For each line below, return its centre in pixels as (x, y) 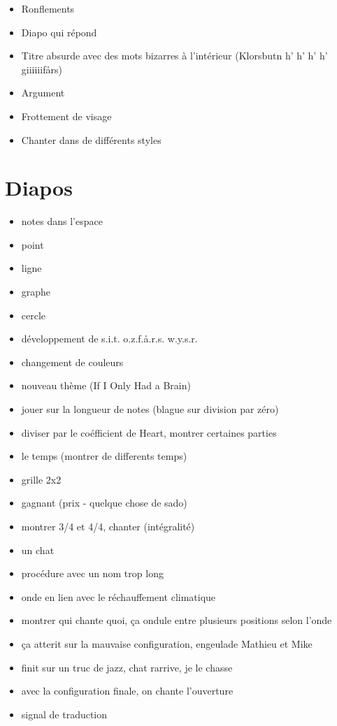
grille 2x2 (41, 479)
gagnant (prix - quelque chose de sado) (104, 503)
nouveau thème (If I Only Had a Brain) (106, 385)
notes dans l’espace (62, 221)
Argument (43, 93)
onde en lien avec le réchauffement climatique (119, 596)
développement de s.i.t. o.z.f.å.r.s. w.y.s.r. (109, 339)
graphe (36, 292)
